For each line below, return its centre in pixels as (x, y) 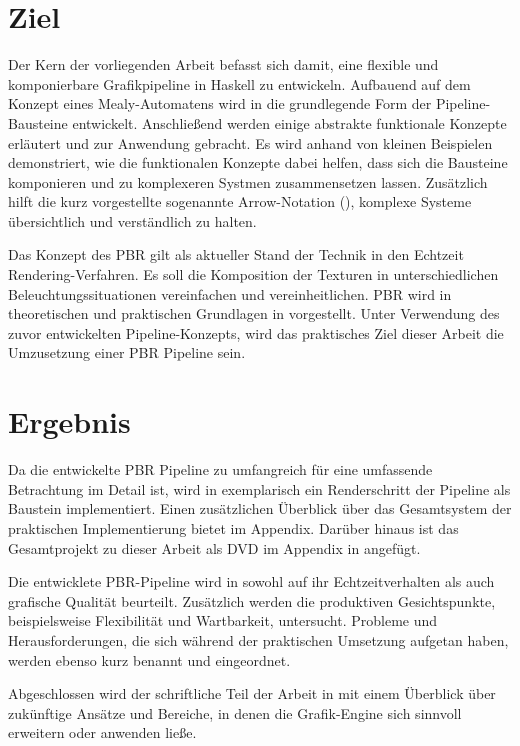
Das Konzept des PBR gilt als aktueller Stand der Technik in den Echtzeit (236, 254)
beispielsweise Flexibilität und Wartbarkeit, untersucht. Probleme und (223, 620)
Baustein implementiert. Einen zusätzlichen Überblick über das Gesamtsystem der (260, 508)
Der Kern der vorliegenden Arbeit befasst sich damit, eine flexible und (223, 64)
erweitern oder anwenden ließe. (102, 732)
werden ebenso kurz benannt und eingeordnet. (149, 659)
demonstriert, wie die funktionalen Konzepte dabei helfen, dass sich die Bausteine (258, 162)
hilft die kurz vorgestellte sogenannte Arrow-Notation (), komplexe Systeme (240, 201)
